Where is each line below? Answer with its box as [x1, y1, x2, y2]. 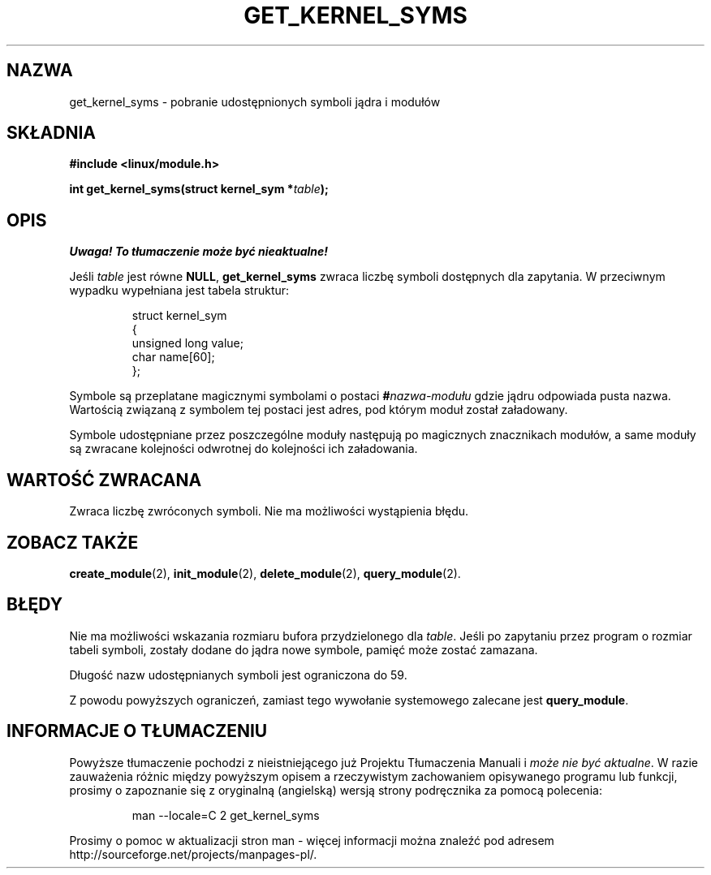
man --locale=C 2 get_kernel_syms [131, 808, 320, 822]
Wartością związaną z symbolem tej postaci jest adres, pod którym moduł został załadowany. [69, 403, 568, 417]
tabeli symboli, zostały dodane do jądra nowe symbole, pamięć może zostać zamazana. [69, 642, 538, 657]
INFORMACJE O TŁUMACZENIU [6, 721, 268, 742]
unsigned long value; [131, 336, 243, 351]
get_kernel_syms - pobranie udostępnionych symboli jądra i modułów [69, 94, 441, 109]
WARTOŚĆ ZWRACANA [6, 469, 202, 490]
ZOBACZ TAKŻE [6, 532, 139, 553]
